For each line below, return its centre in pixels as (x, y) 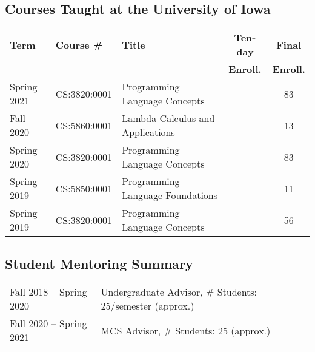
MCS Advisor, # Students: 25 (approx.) (186, 330)
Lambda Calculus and (168, 118)
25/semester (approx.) (148, 306)
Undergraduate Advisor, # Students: (179, 292)
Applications (148, 132)
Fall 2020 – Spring (48, 323)
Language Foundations (170, 195)
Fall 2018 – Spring (48, 292)
